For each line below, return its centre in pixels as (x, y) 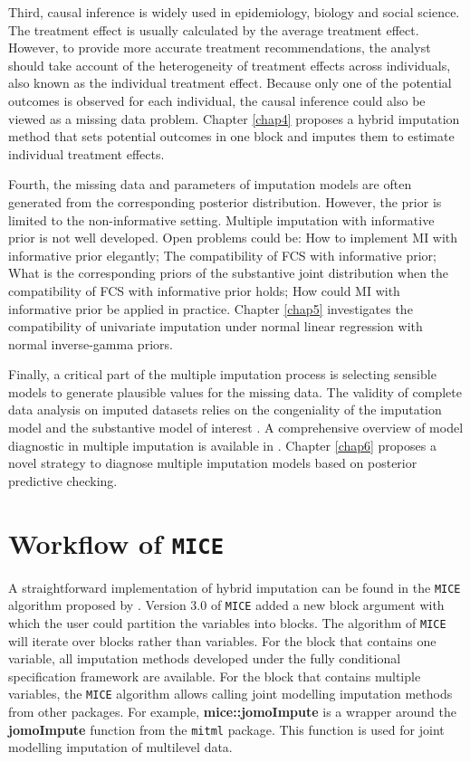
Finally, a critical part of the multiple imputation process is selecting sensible (222, 374)
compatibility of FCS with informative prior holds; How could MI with (204, 290)
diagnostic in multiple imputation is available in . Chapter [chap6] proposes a (222, 445)
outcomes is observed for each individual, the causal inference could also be (217, 100)
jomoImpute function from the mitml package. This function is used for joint (226, 729)
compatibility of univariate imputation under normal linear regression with (216, 326)
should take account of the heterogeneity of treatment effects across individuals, (230, 65)
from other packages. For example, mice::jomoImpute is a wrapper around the (232, 712)
